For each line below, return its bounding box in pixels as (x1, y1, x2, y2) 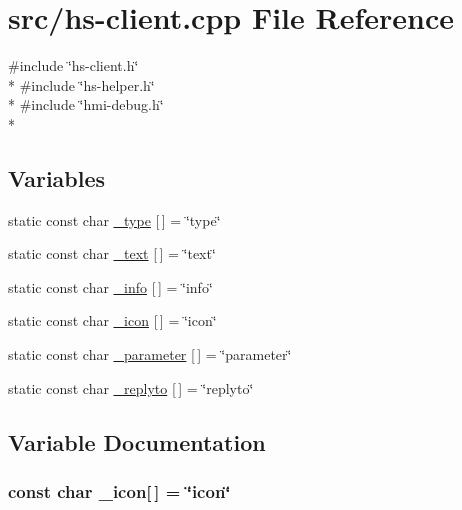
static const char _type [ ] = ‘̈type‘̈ (8, 209, 221, 230)
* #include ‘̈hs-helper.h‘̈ (8, 74, 155, 95)
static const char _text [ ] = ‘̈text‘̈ (8, 243, 216, 264)
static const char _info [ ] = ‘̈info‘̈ (8, 276, 213, 297)
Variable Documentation (8, 426, 266, 457)
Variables (8, 162, 106, 193)
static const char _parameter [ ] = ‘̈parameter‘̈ (8, 344, 292, 365)
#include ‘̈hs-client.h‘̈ (8, 55, 139, 76)
